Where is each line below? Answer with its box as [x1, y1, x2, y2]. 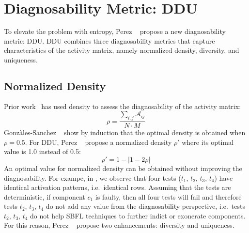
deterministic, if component [4, 191, 85, 202]
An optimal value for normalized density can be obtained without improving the [4, 163, 242, 173]
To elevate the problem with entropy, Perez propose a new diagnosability [4, 26, 226, 36]
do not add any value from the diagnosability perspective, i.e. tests [46, 201, 245, 211]
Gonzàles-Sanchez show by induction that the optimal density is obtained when [4, 127, 246, 138]
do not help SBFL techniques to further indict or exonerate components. [30, 210, 246, 220]
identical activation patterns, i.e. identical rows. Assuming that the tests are [4, 182, 231, 192]
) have [214, 172, 233, 183]
